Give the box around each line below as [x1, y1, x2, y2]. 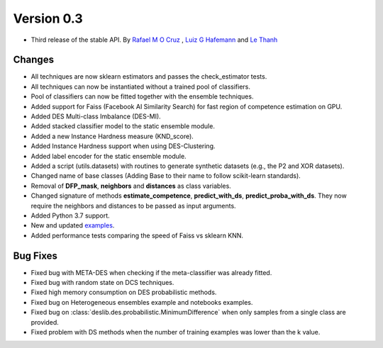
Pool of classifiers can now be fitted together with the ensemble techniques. [30, 92, 254, 101]
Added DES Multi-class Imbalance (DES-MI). [30, 112, 161, 120]
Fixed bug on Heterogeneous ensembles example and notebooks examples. [30, 298, 253, 306]
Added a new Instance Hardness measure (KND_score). [30, 132, 194, 140]
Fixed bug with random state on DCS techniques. [30, 279, 174, 286]
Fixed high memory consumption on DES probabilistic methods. [30, 288, 217, 297]
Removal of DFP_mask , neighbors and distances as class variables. [30, 181, 232, 190]
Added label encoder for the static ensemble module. [30, 152, 187, 160]
